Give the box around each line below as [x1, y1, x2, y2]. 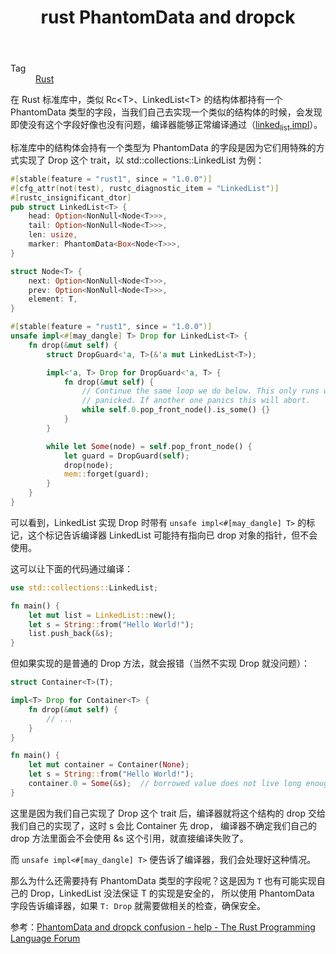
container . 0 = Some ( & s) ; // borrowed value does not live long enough [28, 779, 333, 789]
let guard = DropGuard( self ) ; [63, 451, 190, 461]
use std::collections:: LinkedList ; [10, 582, 159, 593]
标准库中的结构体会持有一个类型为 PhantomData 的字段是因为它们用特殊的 [10, 141, 317, 153]
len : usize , [28, 230, 78, 240]
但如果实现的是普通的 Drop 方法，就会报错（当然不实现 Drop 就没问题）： [10, 657, 310, 670]
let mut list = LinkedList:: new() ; [28, 610, 177, 620]
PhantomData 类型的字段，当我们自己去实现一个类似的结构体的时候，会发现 [10, 106, 323, 118]
